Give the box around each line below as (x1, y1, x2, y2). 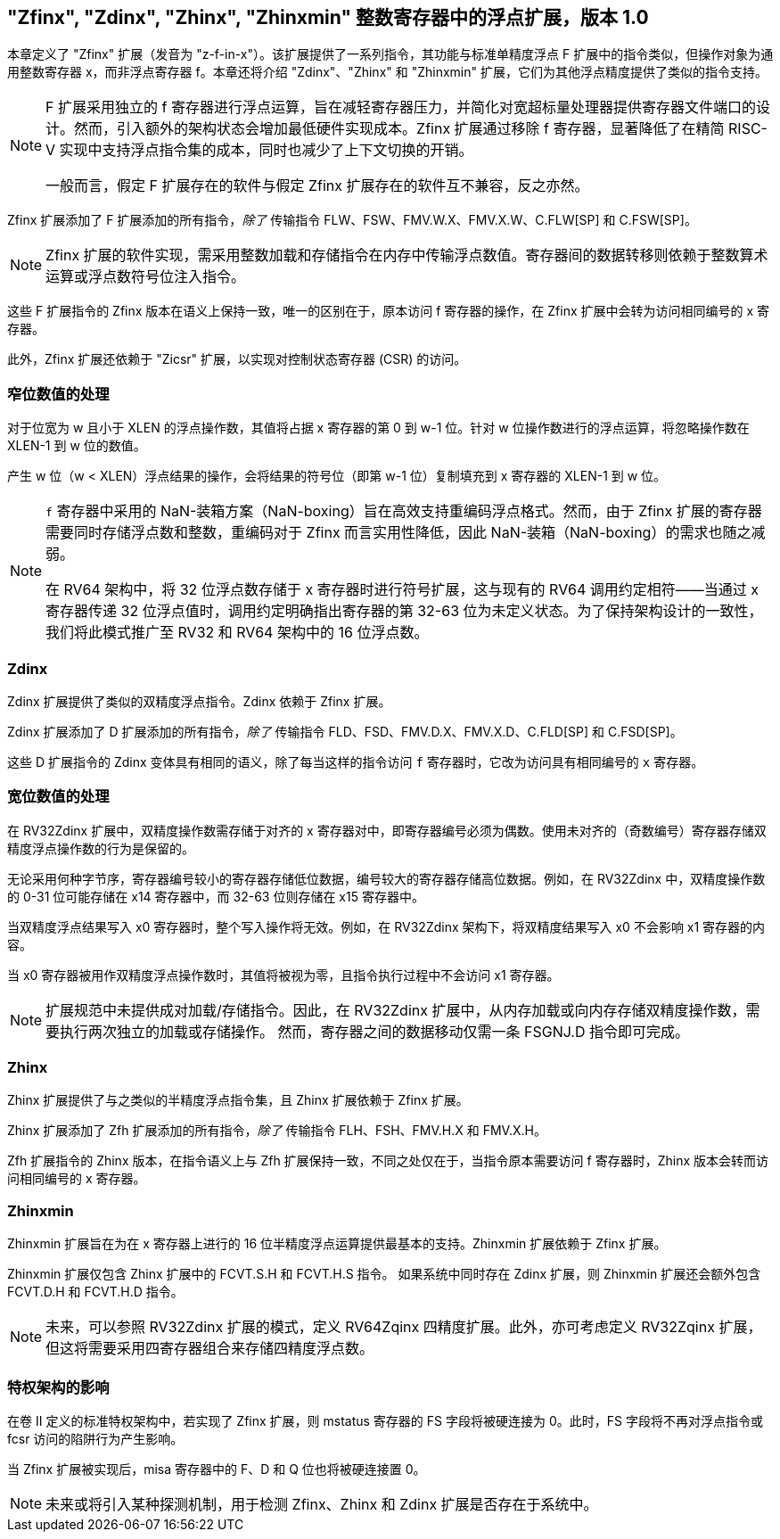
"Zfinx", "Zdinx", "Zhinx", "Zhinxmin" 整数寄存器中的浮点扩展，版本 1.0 (7, 6, 649, 29)
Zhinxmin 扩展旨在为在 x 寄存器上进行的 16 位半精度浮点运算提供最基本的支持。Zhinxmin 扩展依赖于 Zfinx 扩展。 (7, 1236, 667, 1252)
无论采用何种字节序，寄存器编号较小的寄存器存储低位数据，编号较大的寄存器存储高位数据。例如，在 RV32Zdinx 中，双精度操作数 (7, 870, 766, 886)
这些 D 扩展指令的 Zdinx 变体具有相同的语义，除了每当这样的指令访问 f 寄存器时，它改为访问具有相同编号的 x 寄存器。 (7, 753, 704, 769)
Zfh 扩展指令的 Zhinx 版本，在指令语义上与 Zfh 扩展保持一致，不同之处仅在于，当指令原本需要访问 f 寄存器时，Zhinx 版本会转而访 (7, 1153, 768, 1169)
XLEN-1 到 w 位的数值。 (7, 438, 146, 454)
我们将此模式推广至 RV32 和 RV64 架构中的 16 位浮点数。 (45, 623, 429, 642)
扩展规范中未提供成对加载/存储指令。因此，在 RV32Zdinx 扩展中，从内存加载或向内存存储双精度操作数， (45, 1000, 746, 1019)
